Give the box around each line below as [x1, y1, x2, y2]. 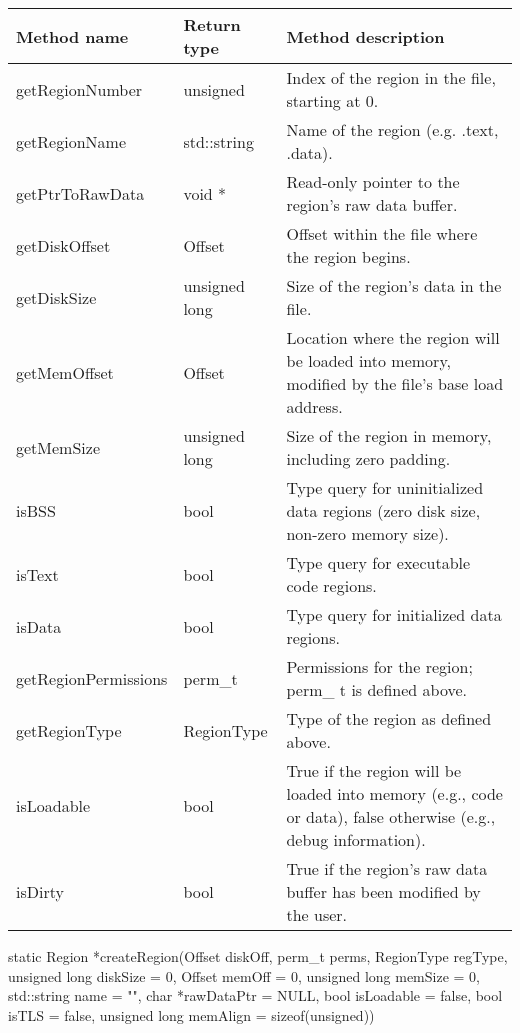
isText [16, 562, 59, 586]
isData [16, 614, 62, 638]
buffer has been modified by [286, 880, 481, 903]
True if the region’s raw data [286, 857, 488, 880]
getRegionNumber [16, 77, 143, 101]
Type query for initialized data [286, 603, 502, 626]
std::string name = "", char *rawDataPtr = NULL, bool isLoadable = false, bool [8, 985, 503, 1006]
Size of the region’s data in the [286, 274, 502, 297]
